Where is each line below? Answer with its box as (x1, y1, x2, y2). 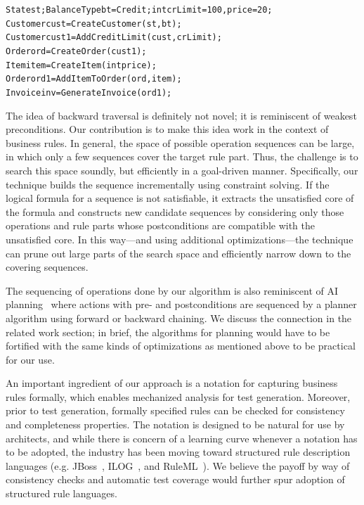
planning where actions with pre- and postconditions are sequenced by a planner (6, 297, 357, 312)
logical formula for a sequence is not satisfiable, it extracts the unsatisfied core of (6, 191, 354, 205)
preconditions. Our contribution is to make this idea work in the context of (6, 122, 329, 136)
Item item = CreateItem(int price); (6, 60, 157, 70)
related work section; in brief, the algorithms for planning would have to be (6, 324, 330, 339)
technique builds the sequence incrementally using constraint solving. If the (6, 177, 330, 191)
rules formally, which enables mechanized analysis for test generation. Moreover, (6, 389, 351, 404)
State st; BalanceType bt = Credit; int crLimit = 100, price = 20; (6, 5, 273, 15)
